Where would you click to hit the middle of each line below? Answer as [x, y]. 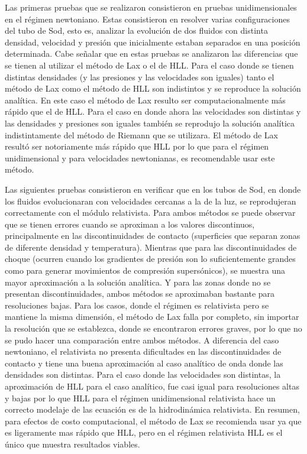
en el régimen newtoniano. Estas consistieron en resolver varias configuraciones [147, 19]
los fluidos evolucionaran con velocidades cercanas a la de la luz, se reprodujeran [151, 201]
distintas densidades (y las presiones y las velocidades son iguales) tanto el [140, 77]
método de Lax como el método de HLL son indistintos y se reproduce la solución [153, 88]
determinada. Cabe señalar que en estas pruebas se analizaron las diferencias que [151, 53]
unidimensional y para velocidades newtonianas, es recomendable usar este [140, 158]
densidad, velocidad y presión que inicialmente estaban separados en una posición [153, 42]
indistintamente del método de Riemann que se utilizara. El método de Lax [141, 134]
